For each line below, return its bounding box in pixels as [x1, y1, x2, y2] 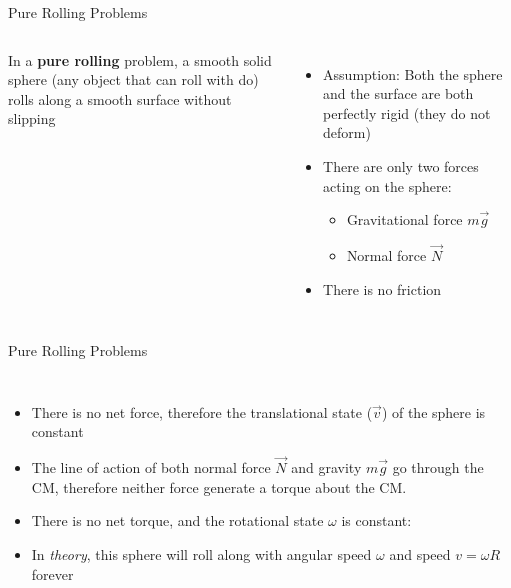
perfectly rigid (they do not [323, 102, 491, 123]
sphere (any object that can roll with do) [8, 69, 259, 90]
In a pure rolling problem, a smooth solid [8, 49, 272, 70]
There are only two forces [323, 155, 479, 176]
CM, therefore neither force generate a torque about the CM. [31, 476, 407, 497]
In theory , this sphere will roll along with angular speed [31, 543, 372, 564]
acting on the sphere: [323, 175, 452, 196]
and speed [389, 543, 451, 564]
